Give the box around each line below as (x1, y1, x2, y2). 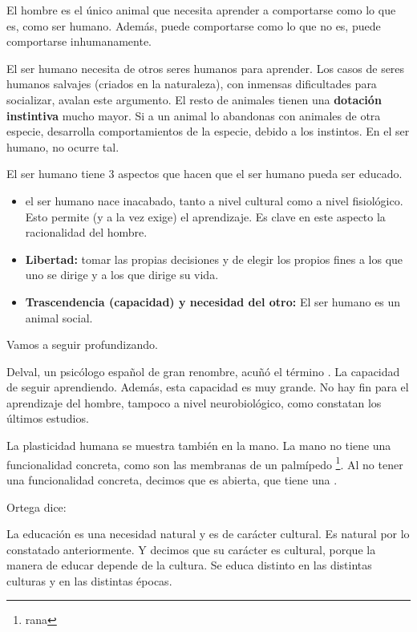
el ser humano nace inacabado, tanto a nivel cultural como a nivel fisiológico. (25, 192, 403, 209)
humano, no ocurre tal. (6, 138, 119, 155)
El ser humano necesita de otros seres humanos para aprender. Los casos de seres (6, 59, 405, 76)
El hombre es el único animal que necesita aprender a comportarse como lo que (6, 2, 396, 18)
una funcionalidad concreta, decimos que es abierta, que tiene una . (6, 471, 338, 488)
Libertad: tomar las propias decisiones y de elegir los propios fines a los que (25, 250, 403, 267)
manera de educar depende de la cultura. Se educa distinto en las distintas (6, 557, 372, 573)
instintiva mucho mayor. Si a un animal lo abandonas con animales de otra (6, 107, 381, 124)
